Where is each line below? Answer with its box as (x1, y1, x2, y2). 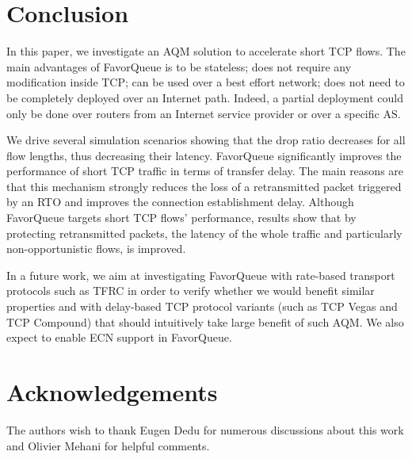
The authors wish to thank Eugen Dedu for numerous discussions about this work (6, 421, 404, 438)
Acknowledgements (6, 376, 218, 407)
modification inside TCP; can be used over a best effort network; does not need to (6, 74, 405, 90)
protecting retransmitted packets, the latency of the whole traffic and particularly (6, 224, 402, 241)
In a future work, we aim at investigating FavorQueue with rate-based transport (6, 266, 395, 283)
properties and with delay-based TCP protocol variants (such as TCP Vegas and (6, 298, 398, 315)
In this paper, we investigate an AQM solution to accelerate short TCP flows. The (6, 43, 406, 59)
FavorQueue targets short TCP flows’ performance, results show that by (6, 209, 357, 226)
